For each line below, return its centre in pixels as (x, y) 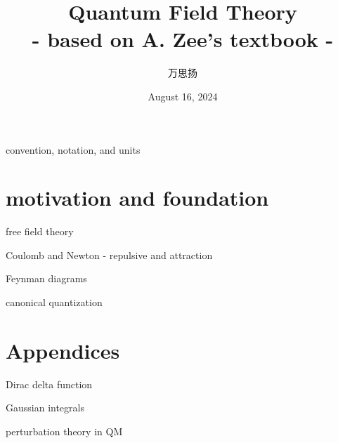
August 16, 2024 (183, 96)
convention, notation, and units (73, 149)
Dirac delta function (49, 384)
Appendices (63, 350)
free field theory (40, 231)
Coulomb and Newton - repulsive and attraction (109, 254)
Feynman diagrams (46, 278)
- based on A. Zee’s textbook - (183, 39)
